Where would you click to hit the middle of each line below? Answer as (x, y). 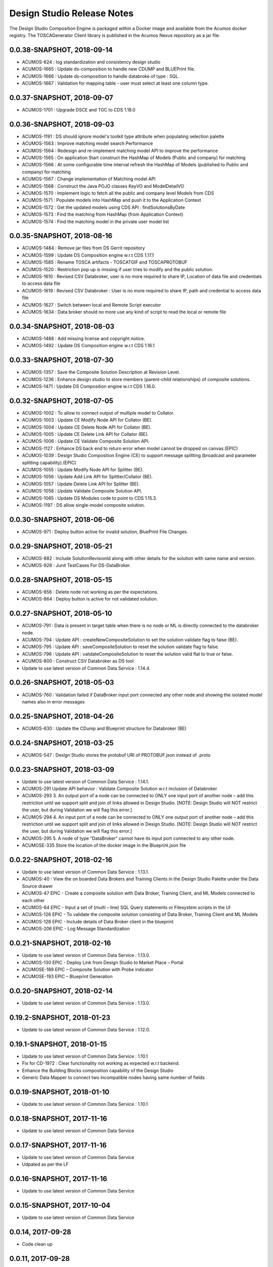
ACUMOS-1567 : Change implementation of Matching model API (89, 179)
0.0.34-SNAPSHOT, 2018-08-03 (62, 326)
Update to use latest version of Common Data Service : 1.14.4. (86, 668)
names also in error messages (53, 701)
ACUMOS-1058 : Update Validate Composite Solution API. (82, 491)
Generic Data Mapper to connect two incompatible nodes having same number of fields (113, 1077)
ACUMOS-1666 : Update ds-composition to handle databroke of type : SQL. (101, 76)
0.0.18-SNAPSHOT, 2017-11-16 (58, 1118)
